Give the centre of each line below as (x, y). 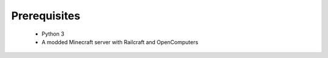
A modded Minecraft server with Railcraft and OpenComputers (120, 42)
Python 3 (53, 34)
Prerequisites (46, 16)
